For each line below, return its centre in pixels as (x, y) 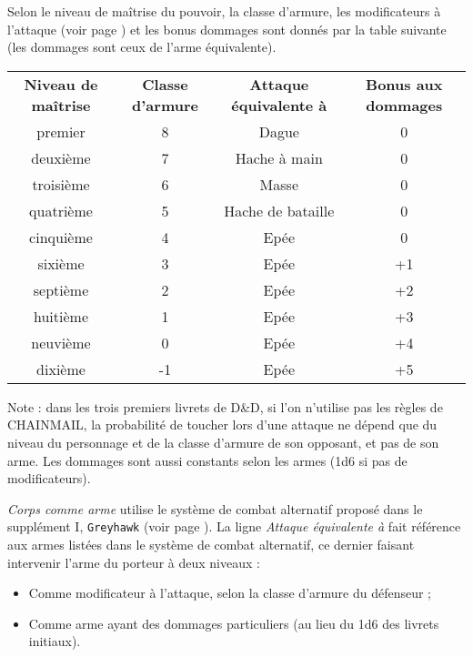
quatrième (61, 210)
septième (61, 289)
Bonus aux (404, 84)
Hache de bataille (279, 210)
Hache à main (279, 157)
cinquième (61, 237)
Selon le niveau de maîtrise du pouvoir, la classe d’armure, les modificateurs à (224, 11)
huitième (60, 316)
